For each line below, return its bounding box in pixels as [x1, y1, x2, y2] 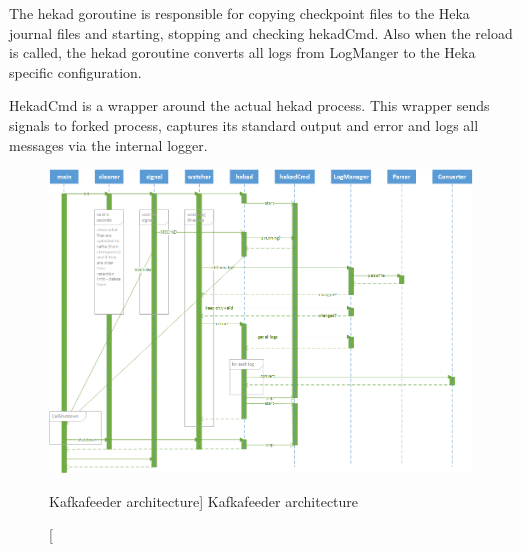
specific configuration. [9, 61, 142, 82]
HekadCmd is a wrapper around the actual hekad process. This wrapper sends [9, 95, 490, 116]
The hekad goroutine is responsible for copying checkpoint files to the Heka [9, 3, 470, 23]
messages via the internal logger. [9, 134, 208, 155]
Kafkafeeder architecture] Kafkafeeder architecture [49, 490, 359, 511]
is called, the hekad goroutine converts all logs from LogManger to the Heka [9, 42, 476, 63]
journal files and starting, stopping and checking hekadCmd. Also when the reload [9, 22, 513, 43]
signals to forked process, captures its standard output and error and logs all [9, 114, 479, 135]
